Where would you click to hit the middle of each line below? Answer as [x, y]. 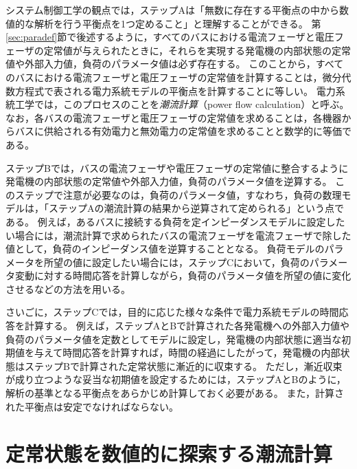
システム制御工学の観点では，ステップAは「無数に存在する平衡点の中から [173, 10]
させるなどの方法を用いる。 [68, 288]
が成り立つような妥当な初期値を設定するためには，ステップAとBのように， [176, 379]
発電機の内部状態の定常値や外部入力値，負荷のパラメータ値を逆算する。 [169, 181]
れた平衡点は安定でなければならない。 [92, 406]
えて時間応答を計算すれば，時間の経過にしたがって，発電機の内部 [192, 352]
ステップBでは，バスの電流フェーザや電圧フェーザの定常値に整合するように [177, 167]
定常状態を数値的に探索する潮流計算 [169, 454]
